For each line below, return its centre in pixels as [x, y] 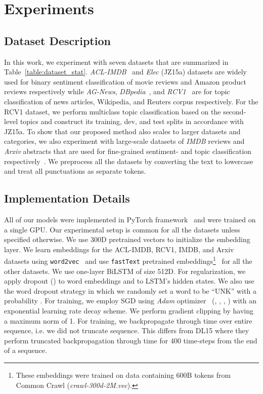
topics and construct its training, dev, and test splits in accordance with [132, 121]
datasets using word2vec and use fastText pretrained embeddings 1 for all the [128, 260]
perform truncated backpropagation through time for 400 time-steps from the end [131, 340]
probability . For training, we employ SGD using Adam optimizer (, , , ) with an [130, 301]
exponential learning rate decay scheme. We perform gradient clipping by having [129, 310]
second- [235, 111]
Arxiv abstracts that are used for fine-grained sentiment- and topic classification [128, 151]
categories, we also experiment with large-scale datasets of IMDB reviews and [124, 141]
